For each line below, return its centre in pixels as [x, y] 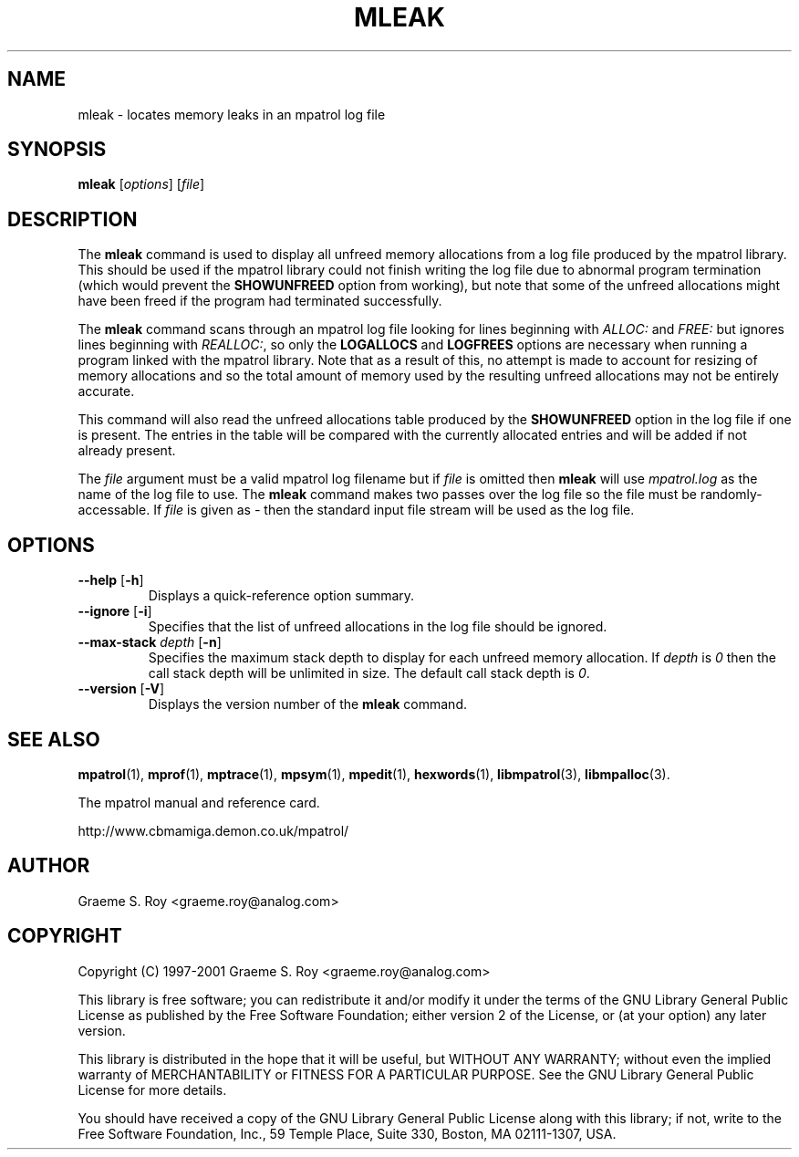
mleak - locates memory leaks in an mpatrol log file [232, 114]
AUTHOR [49, 866]
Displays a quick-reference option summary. [281, 596]
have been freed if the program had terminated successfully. [260, 301]
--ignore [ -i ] [115, 611]
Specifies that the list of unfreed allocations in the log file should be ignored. [378, 627]
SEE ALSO [54, 739]
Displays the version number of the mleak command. [307, 704]
